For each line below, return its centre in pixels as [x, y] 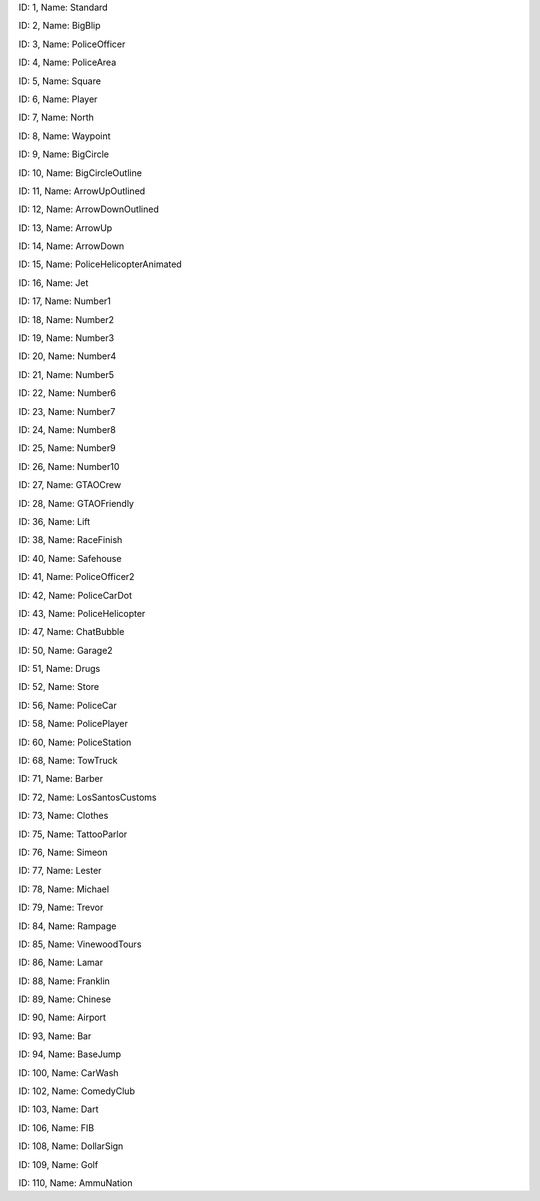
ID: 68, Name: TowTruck [68, 761]
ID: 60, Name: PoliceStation [75, 742]
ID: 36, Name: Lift [54, 521]
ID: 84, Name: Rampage [67, 926]
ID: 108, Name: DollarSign [71, 1146]
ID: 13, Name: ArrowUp [65, 227]
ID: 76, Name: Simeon [63, 852]
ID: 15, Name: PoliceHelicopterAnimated [100, 264]
